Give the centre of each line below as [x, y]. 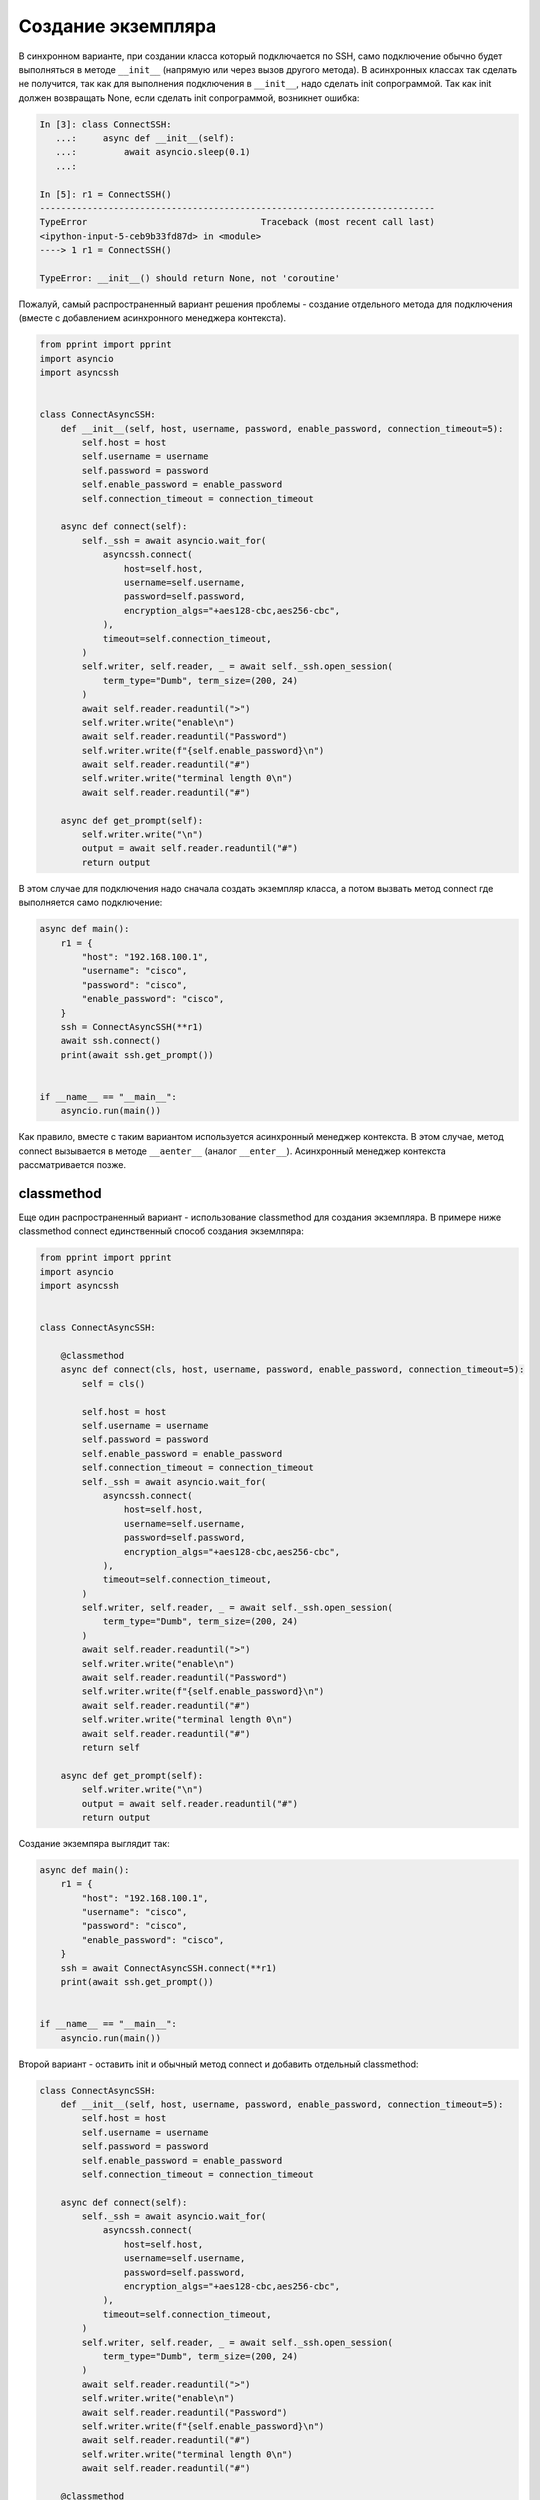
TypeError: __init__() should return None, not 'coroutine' [190, 278]
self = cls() [113, 1383]
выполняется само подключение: [90, 902]
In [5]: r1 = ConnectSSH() [105, 194]
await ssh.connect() [111, 1041]
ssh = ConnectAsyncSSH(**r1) [132, 1026]
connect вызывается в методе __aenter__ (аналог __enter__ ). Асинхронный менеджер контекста [232, 1151]
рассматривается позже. [72, 1165]
